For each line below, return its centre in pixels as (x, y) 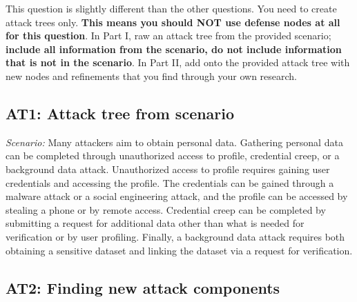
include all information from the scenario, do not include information (174, 49)
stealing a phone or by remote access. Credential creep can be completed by (166, 209)
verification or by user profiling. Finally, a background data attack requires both (175, 236)
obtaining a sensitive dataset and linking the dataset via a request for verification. (179, 250)
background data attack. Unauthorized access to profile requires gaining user (168, 169)
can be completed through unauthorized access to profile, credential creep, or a (173, 155)
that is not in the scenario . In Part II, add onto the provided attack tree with (178, 62)
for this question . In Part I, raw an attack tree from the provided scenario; (168, 36)
